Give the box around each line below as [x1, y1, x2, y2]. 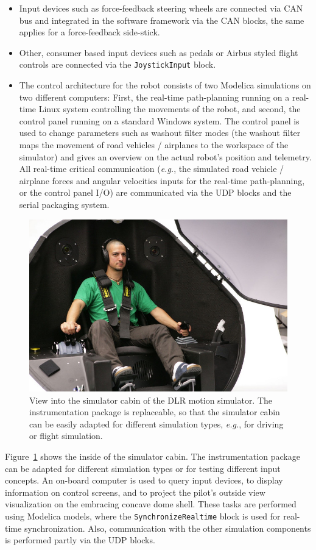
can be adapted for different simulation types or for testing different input [5, 462, 281, 474]
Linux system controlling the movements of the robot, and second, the [38, 102, 301, 115]
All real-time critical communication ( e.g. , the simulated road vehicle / [19, 162, 284, 175]
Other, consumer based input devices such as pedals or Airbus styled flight [19, 46, 298, 59]
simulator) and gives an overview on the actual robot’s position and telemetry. [19, 150, 312, 163]
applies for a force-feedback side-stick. [19, 26, 160, 38]
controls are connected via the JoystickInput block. [19, 58, 216, 71]
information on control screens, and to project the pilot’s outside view [5, 485, 265, 498]
